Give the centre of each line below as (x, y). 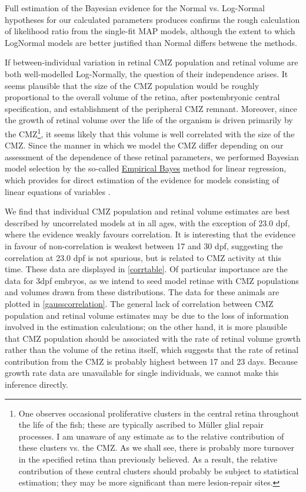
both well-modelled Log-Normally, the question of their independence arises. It (147, 73)
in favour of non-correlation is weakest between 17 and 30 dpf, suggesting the (144, 245)
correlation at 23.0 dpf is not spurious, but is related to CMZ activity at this (143, 257)
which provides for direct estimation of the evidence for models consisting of (142, 179)
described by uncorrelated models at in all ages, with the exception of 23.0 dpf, (147, 222)
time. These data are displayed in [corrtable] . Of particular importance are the (146, 269)
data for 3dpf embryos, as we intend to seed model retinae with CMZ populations (152, 280)
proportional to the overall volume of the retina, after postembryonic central (142, 97)
